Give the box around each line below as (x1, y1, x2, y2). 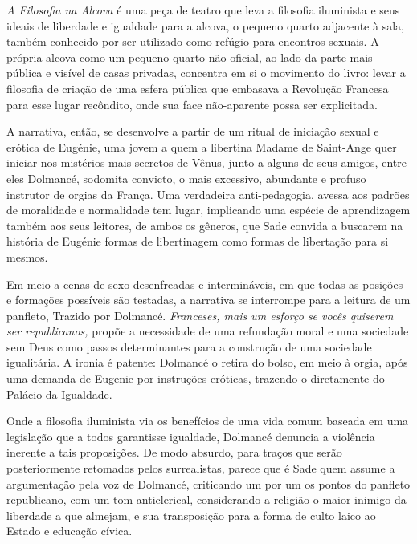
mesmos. (6, 248, 48, 265)
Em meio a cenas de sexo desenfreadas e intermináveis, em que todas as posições (6, 275, 403, 292)
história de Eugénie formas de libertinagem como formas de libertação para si (6, 233, 389, 250)
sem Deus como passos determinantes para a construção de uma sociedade (6, 338, 372, 355)
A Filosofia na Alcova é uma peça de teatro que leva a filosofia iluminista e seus (6, 2, 400, 18)
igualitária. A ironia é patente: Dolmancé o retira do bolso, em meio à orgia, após (6, 354, 408, 371)
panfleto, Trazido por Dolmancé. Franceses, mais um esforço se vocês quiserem (6, 307, 394, 323)
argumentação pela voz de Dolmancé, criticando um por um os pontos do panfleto (6, 475, 411, 492)
